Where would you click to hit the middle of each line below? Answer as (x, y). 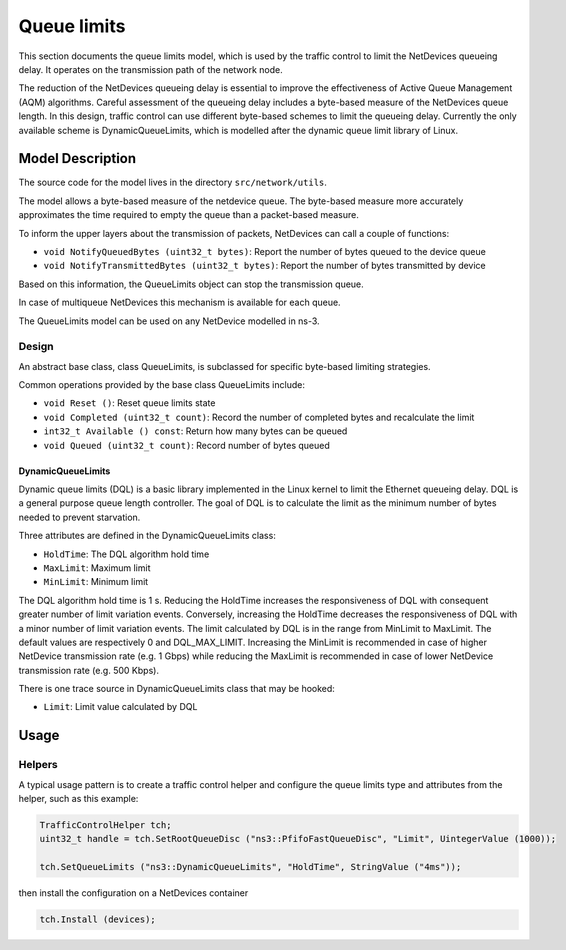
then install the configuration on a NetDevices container (133, 893)
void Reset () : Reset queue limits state (129, 403)
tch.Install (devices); (98, 919)
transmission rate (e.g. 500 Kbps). (89, 670)
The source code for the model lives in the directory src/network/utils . (172, 182)
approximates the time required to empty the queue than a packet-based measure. (188, 215)
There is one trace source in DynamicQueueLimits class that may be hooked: (176, 689)
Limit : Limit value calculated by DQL (120, 707)
